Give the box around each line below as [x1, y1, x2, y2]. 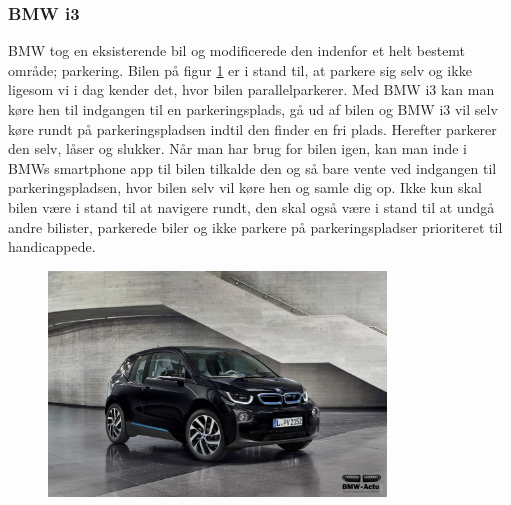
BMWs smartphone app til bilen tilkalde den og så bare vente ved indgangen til [8, 157, 497, 178]
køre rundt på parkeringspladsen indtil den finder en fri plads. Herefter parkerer [8, 118, 497, 139]
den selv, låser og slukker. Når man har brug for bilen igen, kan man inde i [8, 138, 467, 159]
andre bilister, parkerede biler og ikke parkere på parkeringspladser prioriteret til [8, 216, 503, 237]
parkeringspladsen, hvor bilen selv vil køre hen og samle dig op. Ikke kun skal [8, 177, 482, 198]
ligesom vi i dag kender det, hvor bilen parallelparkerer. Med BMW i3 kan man [8, 79, 495, 100]
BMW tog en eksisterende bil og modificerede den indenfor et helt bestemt [8, 40, 466, 61]
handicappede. [8, 236, 96, 257]
